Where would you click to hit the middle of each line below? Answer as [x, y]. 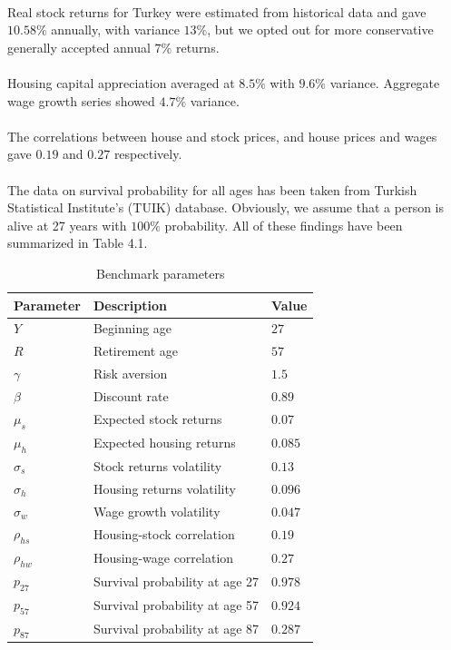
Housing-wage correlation [163, 557]
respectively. [148, 154]
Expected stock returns [157, 419]
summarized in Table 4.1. [78, 243]
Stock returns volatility [157, 465]
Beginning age [132, 328]
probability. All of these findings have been [284, 225]
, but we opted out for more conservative [320, 30]
